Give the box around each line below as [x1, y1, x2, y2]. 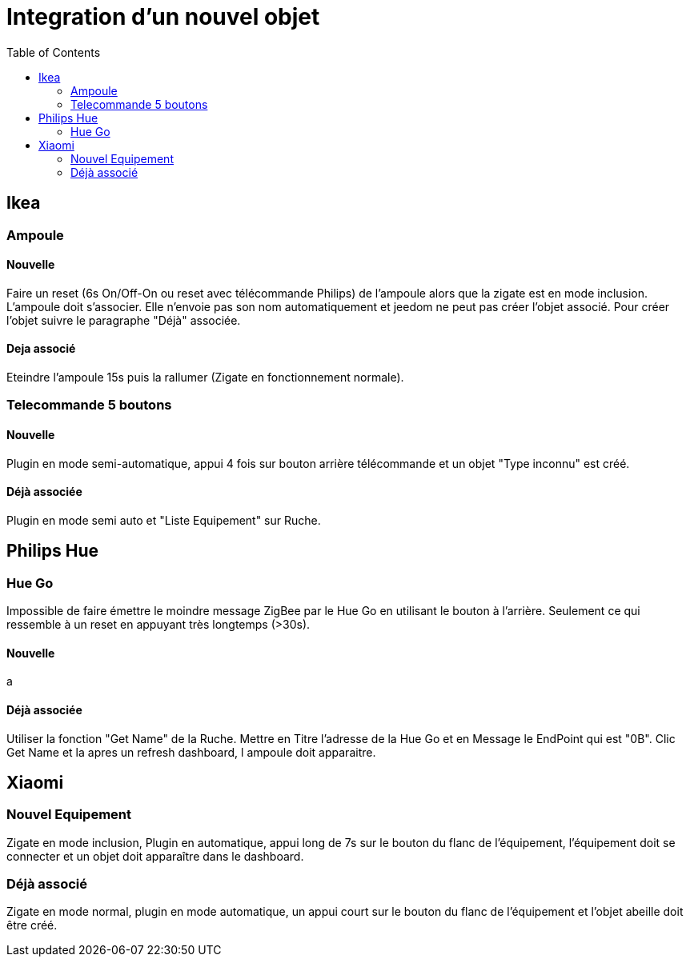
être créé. [6, 918, 58, 933]
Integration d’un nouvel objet [6, 3, 320, 30]
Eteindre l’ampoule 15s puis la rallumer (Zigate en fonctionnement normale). [6, 370, 404, 385]
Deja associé [6, 342, 76, 356]
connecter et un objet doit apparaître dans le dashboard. [6, 849, 304, 863]
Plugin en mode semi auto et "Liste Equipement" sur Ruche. [6, 513, 321, 527]
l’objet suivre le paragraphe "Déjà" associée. [6, 313, 241, 327]
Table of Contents [6, 45, 101, 59]
